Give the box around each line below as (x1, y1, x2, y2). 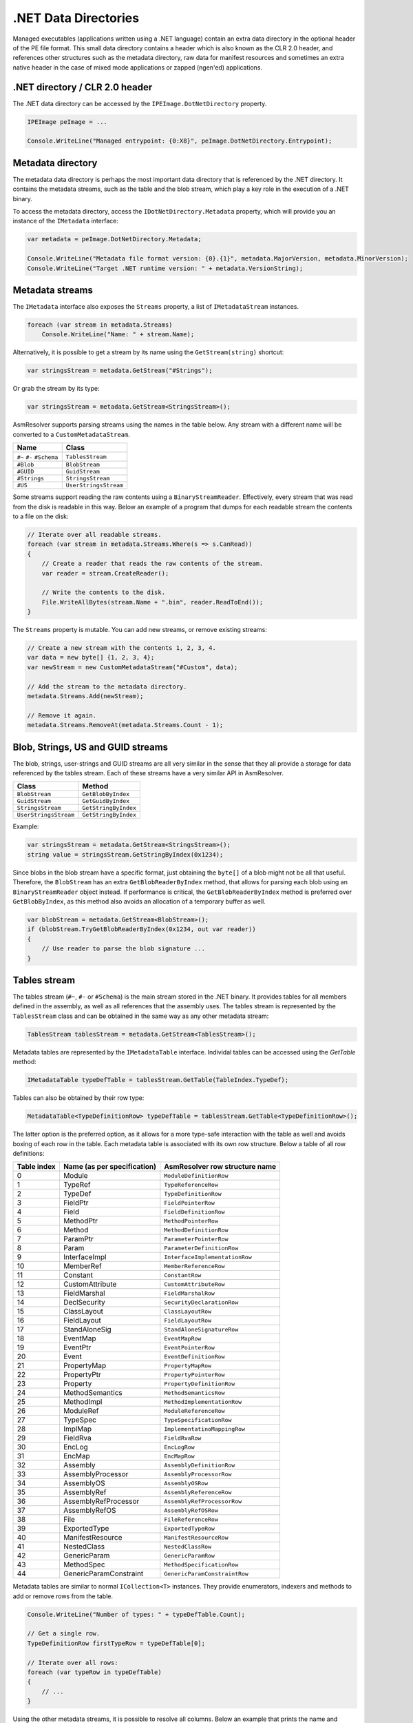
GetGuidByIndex (82, 797, 130, 805)
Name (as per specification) (63, 1162, 157, 1172)
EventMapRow (164, 1334, 202, 1342)
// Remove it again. (27, 711, 96, 720)
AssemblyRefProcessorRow (164, 1498, 242, 1505)
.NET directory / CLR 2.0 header (12, 81, 153, 93)
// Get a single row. (27, 1630, 100, 1638)
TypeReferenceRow (164, 1181, 218, 1188)
